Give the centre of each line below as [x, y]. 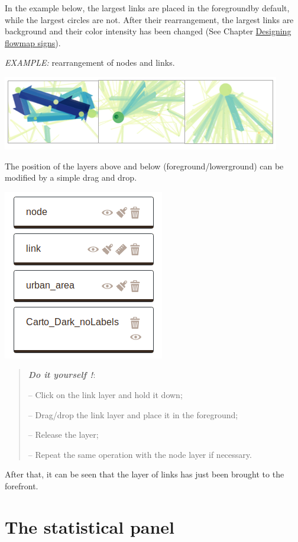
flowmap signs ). [33, 42]
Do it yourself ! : [62, 375]
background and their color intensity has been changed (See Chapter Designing [148, 31]
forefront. [22, 485]
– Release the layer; [63, 434]
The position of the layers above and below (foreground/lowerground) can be [144, 166]
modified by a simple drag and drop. [71, 177]
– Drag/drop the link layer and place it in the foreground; [133, 414]
